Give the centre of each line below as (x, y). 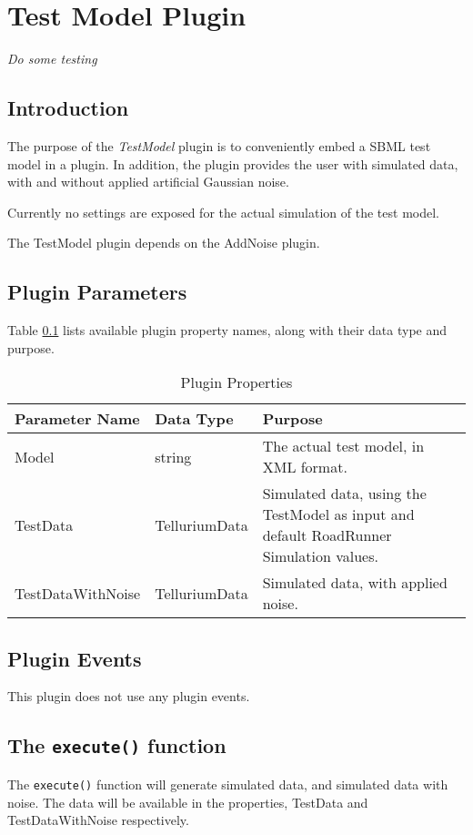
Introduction (68, 108)
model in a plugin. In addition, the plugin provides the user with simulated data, (233, 163)
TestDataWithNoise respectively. (98, 820)
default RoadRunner (327, 535)
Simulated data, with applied (355, 583)
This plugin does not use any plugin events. (129, 696)
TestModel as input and (338, 514)
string (173, 456)
